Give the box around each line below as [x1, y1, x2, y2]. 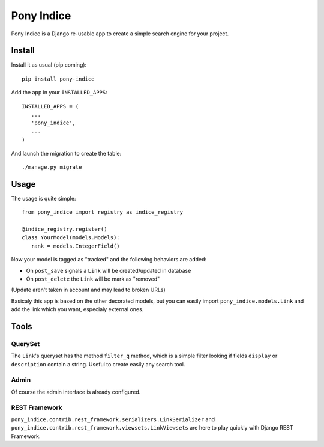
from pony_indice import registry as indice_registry [22, 209, 183, 216]
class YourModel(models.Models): [22, 234, 120, 241]
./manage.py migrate [22, 163, 82, 171]
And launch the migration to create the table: [11, 150, 122, 157]
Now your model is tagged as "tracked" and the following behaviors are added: [11, 256, 207, 263]
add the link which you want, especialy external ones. [11, 306, 144, 313]
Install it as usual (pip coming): [11, 61, 87, 68]
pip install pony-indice [22, 75, 95, 82]
